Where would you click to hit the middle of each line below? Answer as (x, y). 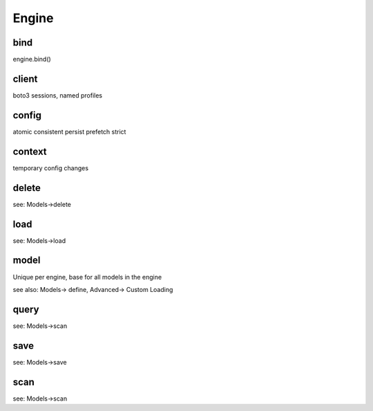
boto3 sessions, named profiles (58, 95)
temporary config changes (51, 168)
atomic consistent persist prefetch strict (69, 131)
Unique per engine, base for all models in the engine (87, 277)
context (30, 151)
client (25, 79)
